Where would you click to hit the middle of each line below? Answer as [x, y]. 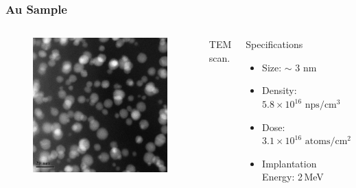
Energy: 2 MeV [293, 177]
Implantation [289, 163]
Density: [280, 90]
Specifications [274, 44]
